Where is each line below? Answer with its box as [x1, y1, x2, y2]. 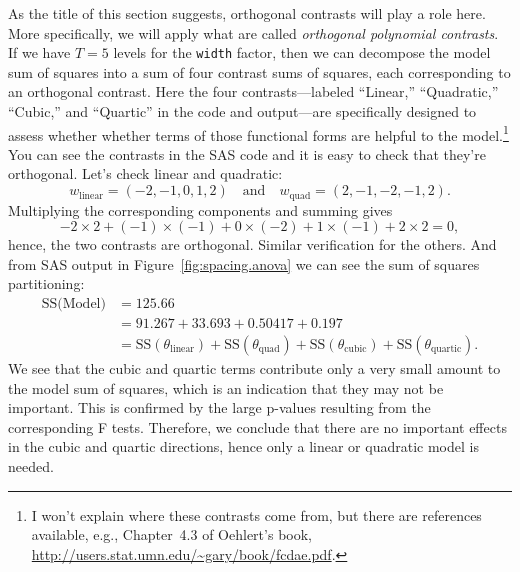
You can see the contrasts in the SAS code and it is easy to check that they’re [8, 143, 486, 164]
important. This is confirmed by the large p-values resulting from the [8, 397, 431, 418]
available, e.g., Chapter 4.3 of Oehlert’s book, [31, 524, 312, 545]
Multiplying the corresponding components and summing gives [8, 199, 393, 220]
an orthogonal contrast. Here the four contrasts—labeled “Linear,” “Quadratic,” [8, 81, 499, 102]
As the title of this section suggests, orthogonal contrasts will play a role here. [8, 3, 486, 23]
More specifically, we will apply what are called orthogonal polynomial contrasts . [8, 22, 499, 43]
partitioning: [8, 273, 85, 294]
